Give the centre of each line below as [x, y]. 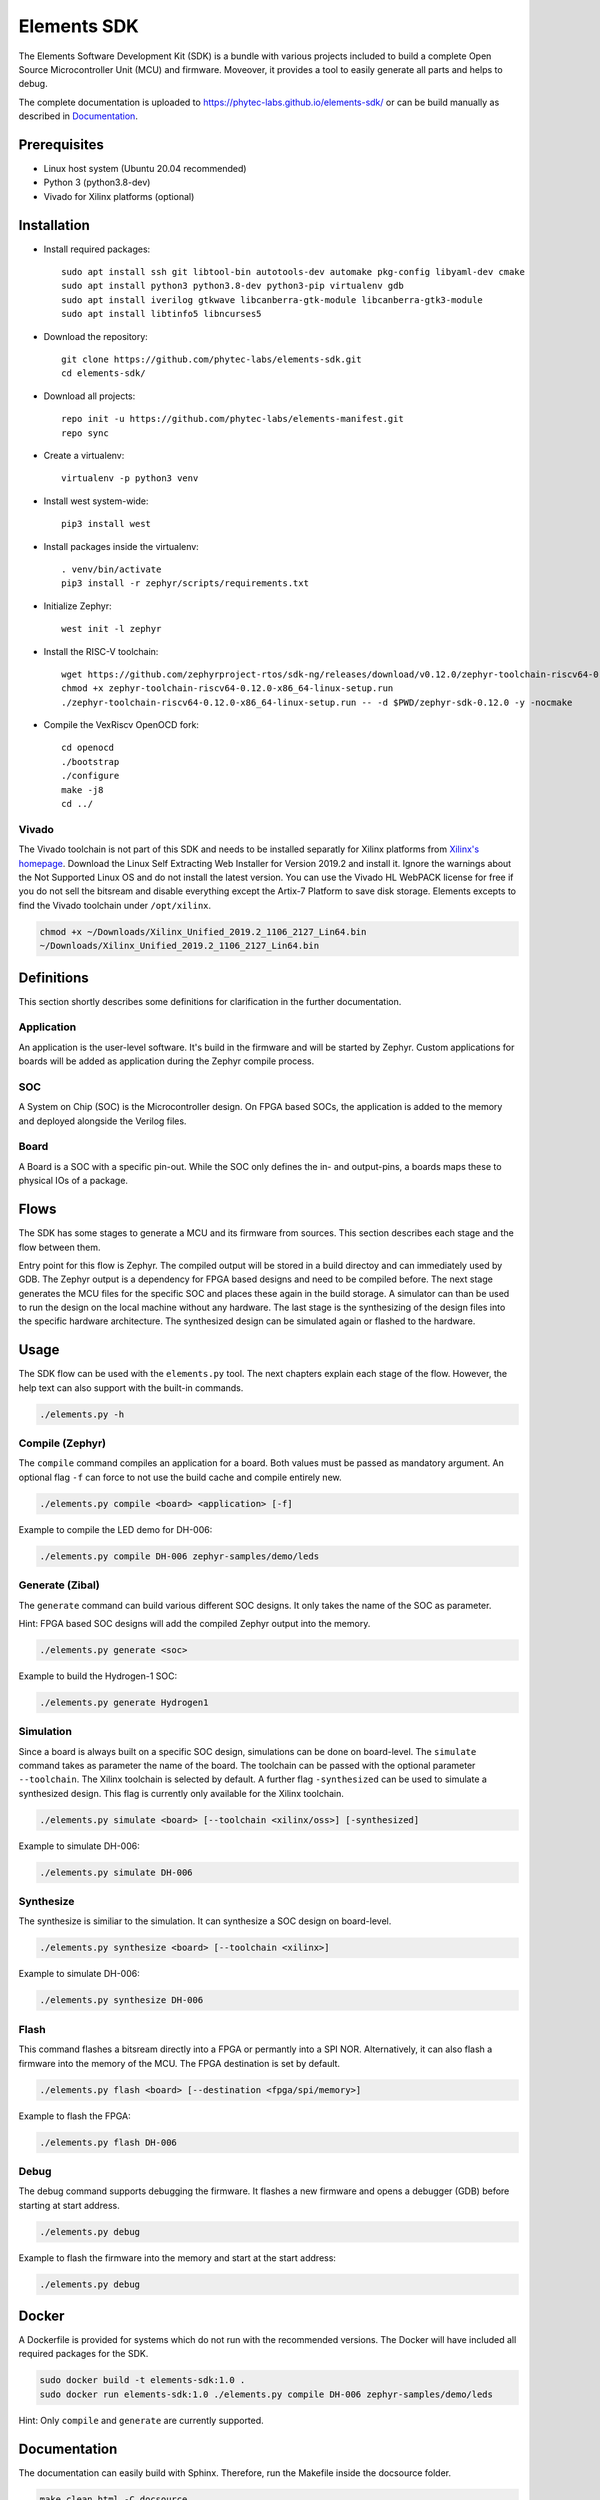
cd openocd [88, 748]
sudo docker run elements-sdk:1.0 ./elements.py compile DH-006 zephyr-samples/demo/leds [266, 2394]
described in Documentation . [78, 116]
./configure [90, 776]
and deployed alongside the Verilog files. [102, 1121]
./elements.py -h [82, 1414]
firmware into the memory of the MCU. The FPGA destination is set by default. [179, 2063]
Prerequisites [61, 144]
